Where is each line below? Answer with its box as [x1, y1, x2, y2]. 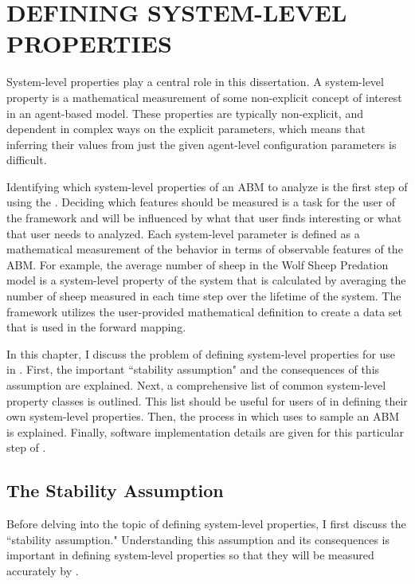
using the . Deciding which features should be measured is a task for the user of [6, 194, 396, 210]
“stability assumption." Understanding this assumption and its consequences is [6, 531, 390, 547]
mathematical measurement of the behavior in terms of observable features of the [6, 241, 403, 257]
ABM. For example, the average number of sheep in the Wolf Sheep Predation [6, 256, 389, 272]
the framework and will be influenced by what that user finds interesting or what [6, 210, 402, 226]
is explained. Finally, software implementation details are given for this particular [6, 423, 404, 440]
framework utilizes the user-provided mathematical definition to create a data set [6, 303, 403, 319]
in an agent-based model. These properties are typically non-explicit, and [6, 104, 363, 121]
